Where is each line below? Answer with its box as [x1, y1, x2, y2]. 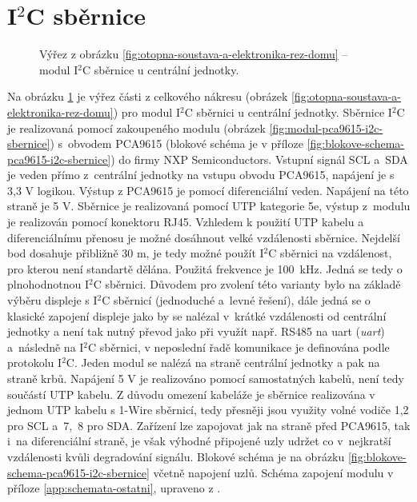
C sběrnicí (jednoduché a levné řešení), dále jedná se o [102, 292, 371, 309]
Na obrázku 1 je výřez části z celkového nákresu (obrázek [7, 88, 288, 105]
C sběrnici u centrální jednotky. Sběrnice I [184, 103, 392, 120]
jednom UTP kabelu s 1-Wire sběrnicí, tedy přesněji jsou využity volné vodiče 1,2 [7, 401, 409, 418]
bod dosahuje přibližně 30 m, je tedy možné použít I [7, 245, 264, 261]
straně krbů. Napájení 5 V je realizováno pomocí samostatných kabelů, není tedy [7, 370, 404, 386]
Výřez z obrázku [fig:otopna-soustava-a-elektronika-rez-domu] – [39, 46, 348, 62]
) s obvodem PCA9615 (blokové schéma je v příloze [50, 135, 303, 152]
